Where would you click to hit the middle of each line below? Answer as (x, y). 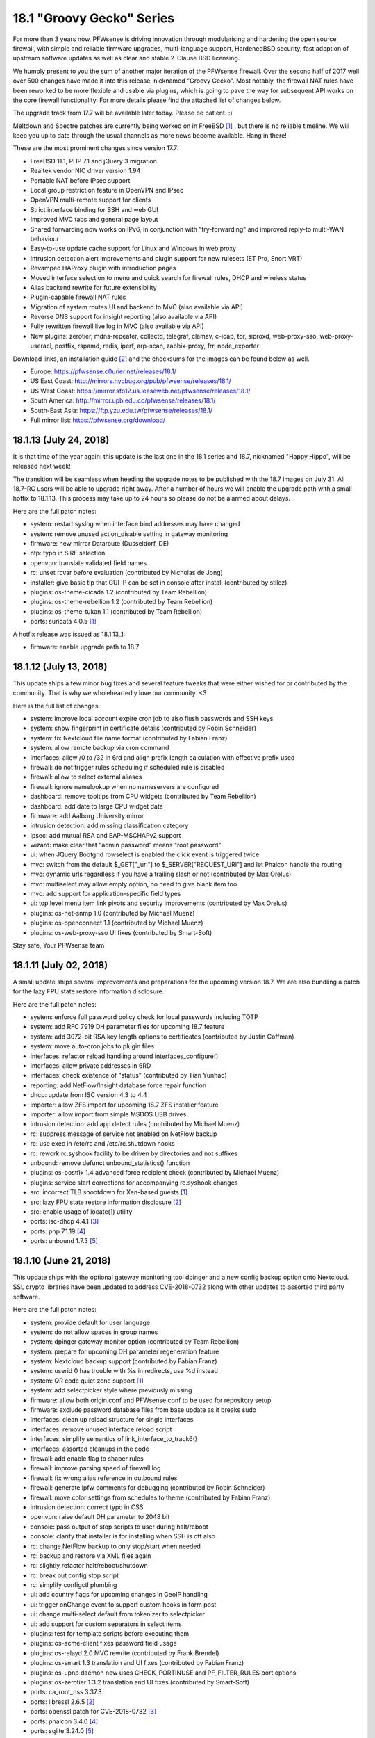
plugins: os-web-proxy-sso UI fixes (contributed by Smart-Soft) (121, 932)
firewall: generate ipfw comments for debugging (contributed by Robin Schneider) (148, 1488)
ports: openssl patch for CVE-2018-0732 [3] (93, 1712)
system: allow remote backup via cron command (100, 748)
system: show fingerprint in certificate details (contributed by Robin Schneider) (143, 728)
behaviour (44, 238)
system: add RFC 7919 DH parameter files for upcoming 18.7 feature (127, 1027)
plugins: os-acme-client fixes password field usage (103, 1643)
